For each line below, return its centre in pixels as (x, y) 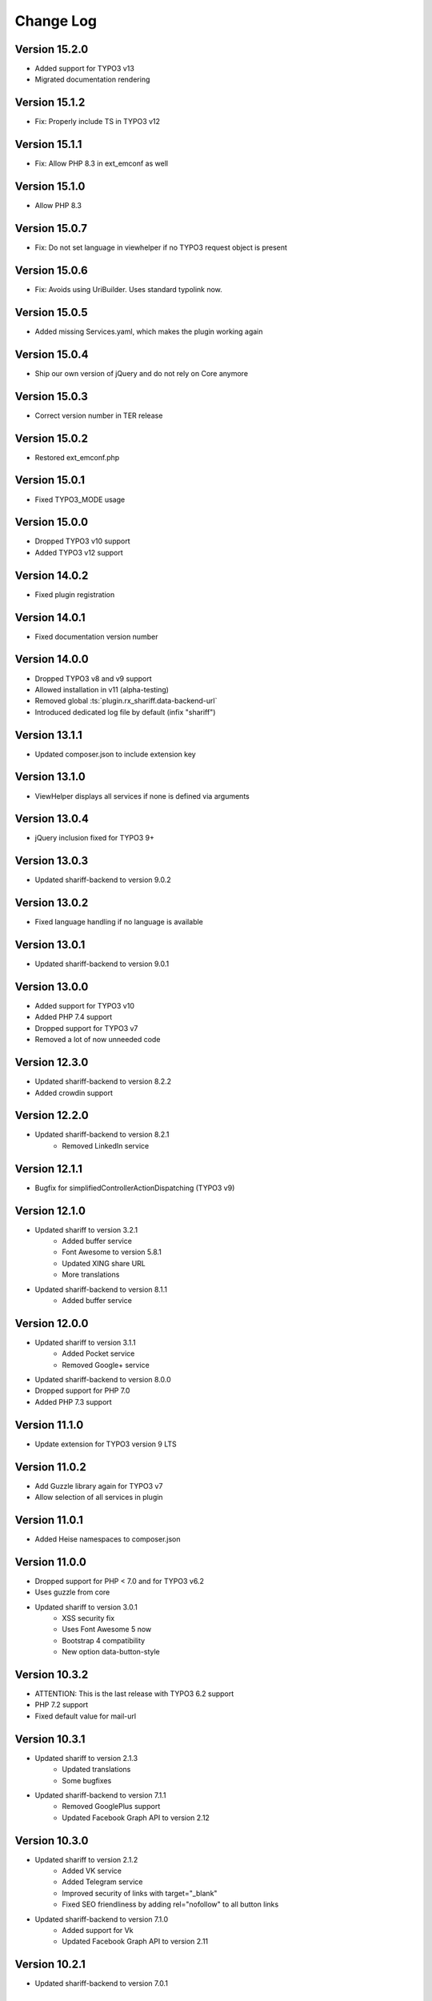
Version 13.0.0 (52, 986)
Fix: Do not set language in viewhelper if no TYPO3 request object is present (161, 247)
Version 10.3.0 (52, 1841)
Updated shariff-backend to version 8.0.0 (103, 1380)
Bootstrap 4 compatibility (104, 1640)
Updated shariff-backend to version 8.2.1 (102, 1135)
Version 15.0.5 (51, 312)
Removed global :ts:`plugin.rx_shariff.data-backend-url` (126, 701)
